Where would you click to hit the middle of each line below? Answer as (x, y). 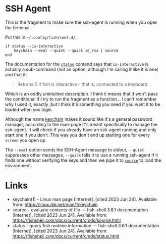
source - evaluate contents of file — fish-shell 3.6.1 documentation (80, 210)
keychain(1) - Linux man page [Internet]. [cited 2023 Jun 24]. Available (84, 199)
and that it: (16, 74)
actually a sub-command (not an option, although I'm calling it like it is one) (82, 69)
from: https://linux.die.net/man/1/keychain (55, 204)
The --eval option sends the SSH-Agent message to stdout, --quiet (75, 149)
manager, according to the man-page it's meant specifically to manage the (81, 124)
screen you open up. (26, 140)
